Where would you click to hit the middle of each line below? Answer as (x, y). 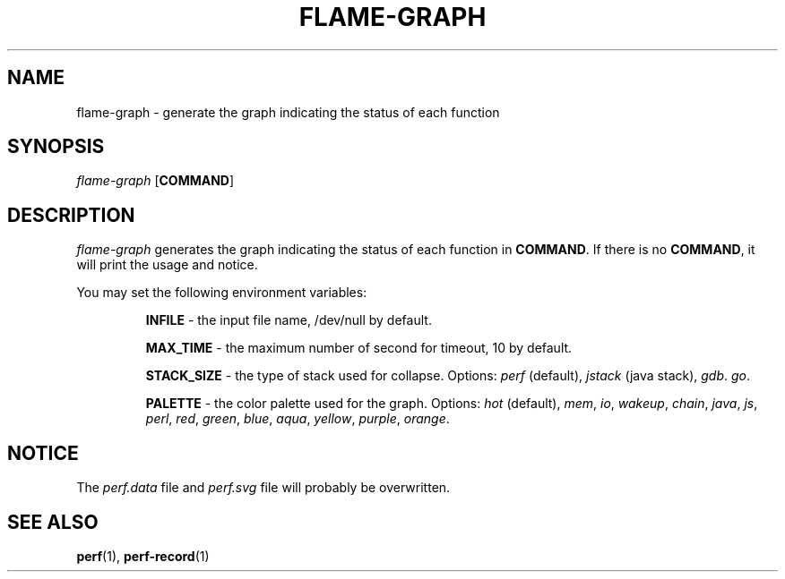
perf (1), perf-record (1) (143, 556)
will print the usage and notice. (167, 265)
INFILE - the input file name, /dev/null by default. (289, 320)
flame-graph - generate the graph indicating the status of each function (288, 112)
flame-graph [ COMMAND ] (155, 181)
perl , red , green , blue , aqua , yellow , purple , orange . (298, 419)
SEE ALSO (53, 522)
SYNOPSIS (56, 147)
